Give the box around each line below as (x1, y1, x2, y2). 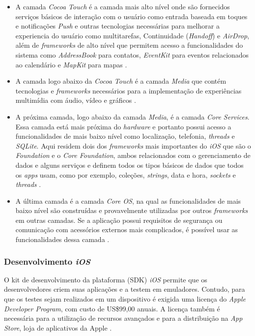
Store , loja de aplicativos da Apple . (4, 322, 112, 333)
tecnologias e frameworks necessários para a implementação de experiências (15, 85, 242, 95)
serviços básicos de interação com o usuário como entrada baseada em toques (15, 11, 248, 21)
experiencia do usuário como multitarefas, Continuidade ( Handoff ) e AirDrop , (15, 30, 250, 40)
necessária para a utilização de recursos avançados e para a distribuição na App (4, 313, 243, 323)
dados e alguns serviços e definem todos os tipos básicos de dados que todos (15, 159, 244, 170)
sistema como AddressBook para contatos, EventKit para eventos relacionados (15, 49, 249, 60)
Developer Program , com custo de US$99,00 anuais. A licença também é (4, 303, 220, 313)
